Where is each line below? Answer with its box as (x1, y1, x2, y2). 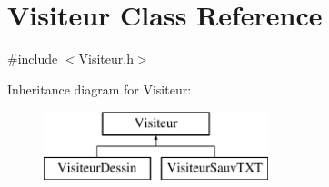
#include (7, 49, 58, 68)
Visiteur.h (78, 49, 134, 68)
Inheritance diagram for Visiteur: (7, 79, 192, 98)
